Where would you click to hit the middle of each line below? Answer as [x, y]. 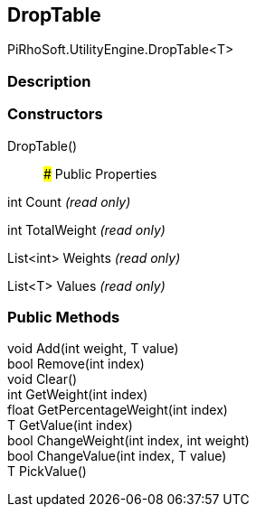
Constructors [55, 114]
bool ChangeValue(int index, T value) [117, 456]
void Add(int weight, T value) [93, 349]
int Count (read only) [69, 201]
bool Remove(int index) [76, 364]
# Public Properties [100, 173]
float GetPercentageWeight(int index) [118, 410]
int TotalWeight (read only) [86, 229]
